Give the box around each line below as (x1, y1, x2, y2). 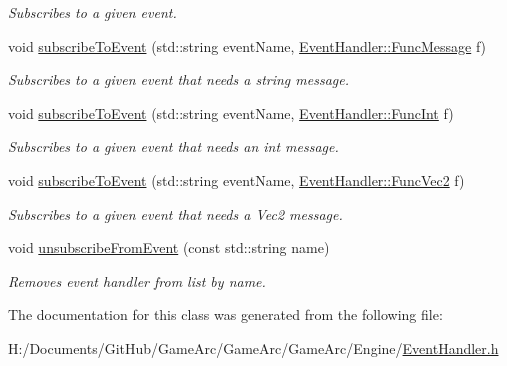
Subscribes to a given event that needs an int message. (8, 136, 339, 157)
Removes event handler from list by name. (8, 270, 266, 291)
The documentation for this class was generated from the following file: (8, 304, 443, 325)
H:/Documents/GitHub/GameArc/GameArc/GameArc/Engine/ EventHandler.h (8, 337, 499, 358)
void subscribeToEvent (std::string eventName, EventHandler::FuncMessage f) (8, 35, 487, 56)
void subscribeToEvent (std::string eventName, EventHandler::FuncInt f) (8, 102, 454, 123)
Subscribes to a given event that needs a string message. (8, 69, 349, 90)
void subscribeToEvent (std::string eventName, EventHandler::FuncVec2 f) (8, 169, 465, 190)
